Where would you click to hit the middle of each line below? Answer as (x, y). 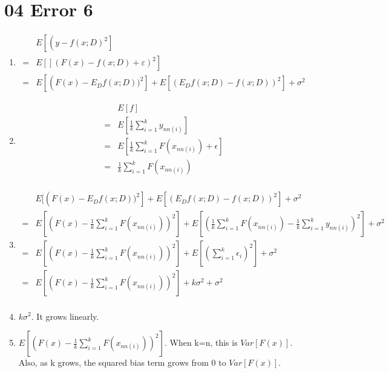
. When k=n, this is (201, 342)
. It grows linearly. (65, 316)
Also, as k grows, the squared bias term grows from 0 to (122, 362)
